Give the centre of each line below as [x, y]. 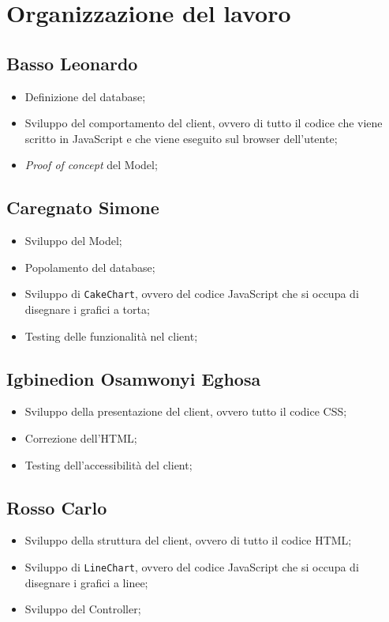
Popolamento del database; [90, 267]
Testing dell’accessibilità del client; [108, 464]
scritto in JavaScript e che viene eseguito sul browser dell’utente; [181, 138]
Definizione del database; [85, 96]
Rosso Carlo [57, 507]
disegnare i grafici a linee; [86, 582]
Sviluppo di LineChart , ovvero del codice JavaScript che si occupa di [192, 566]
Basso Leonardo [72, 63]
